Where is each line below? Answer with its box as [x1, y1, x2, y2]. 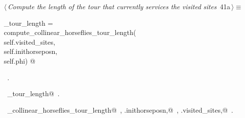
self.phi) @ [4, 55, 36, 66]
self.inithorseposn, [4, 46, 58, 56]
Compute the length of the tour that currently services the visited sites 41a [7, 1, 230, 11]
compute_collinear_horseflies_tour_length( [4, 27, 136, 37]
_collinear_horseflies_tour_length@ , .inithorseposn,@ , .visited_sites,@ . [7, 104, 233, 115]
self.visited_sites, [4, 36, 55, 47]
